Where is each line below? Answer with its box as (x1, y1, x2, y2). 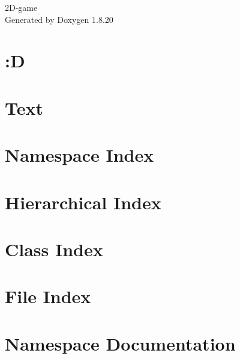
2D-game (5, 1, 38, 13)
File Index (5, 284, 91, 308)
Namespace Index (5, 143, 154, 167)
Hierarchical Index (5, 189, 161, 214)
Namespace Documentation (5, 331, 236, 355)
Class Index (5, 236, 103, 261)
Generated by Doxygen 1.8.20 (5, 13, 113, 25)
